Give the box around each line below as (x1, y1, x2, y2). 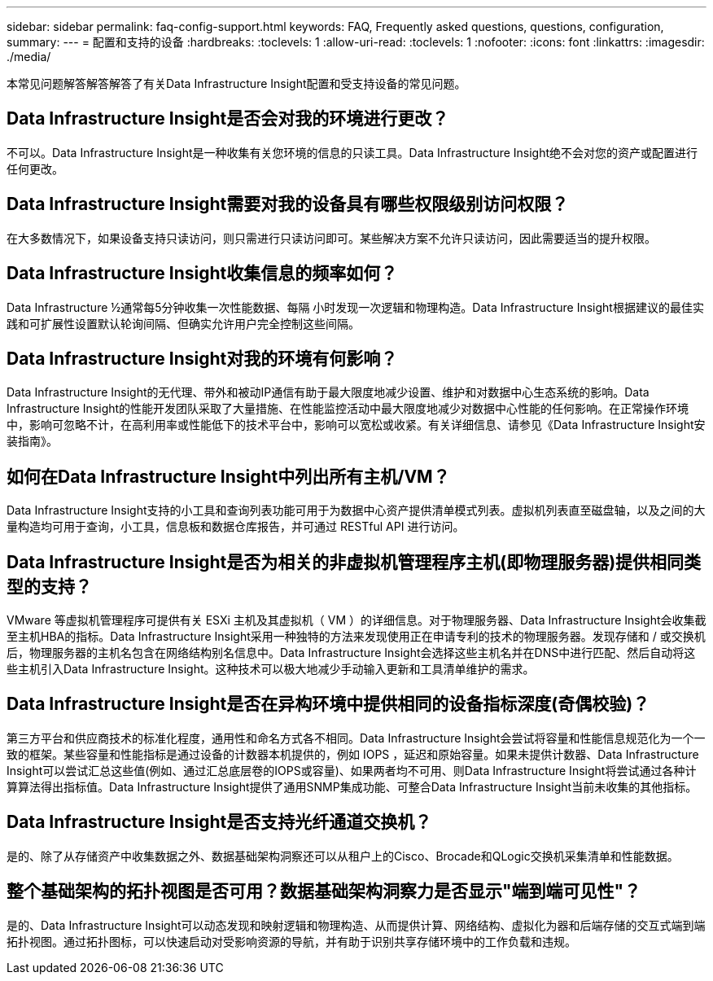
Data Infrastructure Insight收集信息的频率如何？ (7, 263, 398, 284)
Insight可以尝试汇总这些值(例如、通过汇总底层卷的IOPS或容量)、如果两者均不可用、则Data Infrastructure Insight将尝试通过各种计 (7, 763, 697, 777)
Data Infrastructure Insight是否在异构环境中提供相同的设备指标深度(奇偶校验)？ (7, 694, 650, 715)
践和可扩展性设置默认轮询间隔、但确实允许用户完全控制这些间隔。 (7, 316, 360, 331)
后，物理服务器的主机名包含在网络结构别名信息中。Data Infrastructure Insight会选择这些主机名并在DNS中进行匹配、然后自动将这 (7, 646, 696, 660)
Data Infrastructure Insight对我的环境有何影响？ (7, 348, 398, 369)
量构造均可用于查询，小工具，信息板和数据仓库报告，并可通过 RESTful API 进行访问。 (7, 519, 465, 534)
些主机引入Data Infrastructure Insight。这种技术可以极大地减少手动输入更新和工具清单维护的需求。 (7, 662, 535, 677)
